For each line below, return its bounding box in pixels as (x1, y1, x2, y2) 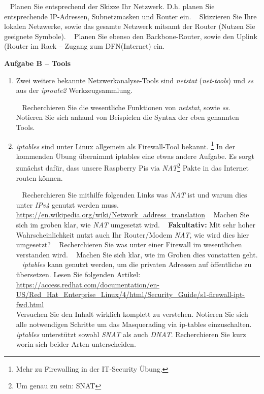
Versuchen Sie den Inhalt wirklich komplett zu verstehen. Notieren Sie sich (16, 309, 248, 319)
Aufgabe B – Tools (4, 57, 71, 68)
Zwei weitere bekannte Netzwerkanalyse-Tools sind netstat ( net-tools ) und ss (16, 75, 254, 85)
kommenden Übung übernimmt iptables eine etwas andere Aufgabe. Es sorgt (16, 150, 255, 161)
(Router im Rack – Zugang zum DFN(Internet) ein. (4, 41, 165, 51)
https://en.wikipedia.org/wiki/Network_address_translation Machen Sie (16, 209, 249, 220)
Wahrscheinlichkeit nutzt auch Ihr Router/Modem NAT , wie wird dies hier (16, 229, 249, 240)
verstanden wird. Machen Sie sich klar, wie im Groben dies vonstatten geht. (16, 249, 258, 259)
